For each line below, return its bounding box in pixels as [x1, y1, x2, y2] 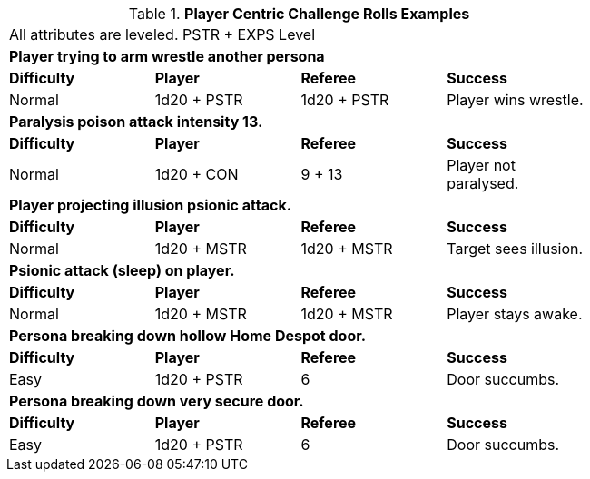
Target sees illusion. [447, 239, 584, 258]
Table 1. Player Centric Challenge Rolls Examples [128, 5, 470, 23]
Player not [447, 156, 516, 174]
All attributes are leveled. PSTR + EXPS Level [9, 25, 316, 44]
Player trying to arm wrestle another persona [9, 47, 325, 65]
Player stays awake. [447, 305, 583, 323]
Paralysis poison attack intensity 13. [9, 112, 263, 131]
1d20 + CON [154, 165, 239, 183]
